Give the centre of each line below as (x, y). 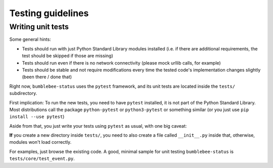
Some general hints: (30, 39)
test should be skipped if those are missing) (67, 56)
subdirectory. (23, 93)
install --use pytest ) (37, 117)
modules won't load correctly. (40, 142)
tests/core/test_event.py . (42, 158)
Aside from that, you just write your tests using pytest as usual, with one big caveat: (98, 126)
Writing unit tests (39, 27)
